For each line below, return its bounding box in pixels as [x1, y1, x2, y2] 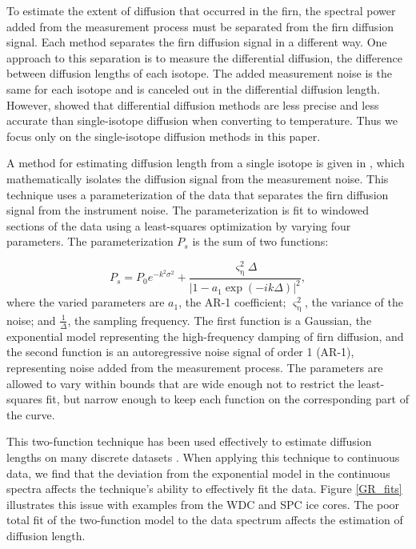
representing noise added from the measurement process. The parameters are [6, 359, 383, 375]
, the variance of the [305, 294, 403, 311]
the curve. [6, 406, 55, 423]
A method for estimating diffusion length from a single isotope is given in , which [6, 154, 405, 171]
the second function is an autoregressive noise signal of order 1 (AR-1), [6, 343, 354, 360]
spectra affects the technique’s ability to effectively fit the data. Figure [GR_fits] [6, 480, 402, 497]
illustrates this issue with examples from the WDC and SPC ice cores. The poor [6, 495, 400, 512]
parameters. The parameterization [6, 233, 174, 250]
